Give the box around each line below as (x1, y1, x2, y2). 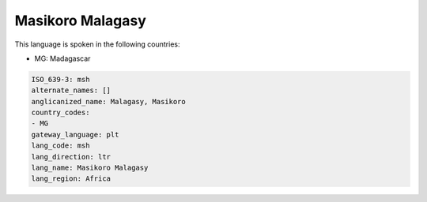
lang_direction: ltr (31, 152, 111, 161)
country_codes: (31, 108, 90, 118)
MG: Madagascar (34, 54, 91, 63)
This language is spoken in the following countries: (14, 39, 180, 49)
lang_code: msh (31, 141, 90, 150)
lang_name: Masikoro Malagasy (31, 163, 149, 173)
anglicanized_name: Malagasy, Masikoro (31, 97, 186, 106)
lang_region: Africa (31, 174, 111, 183)
